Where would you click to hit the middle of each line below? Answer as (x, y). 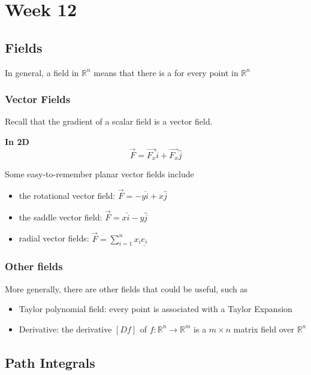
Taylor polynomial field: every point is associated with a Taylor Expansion (155, 309)
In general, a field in (42, 72)
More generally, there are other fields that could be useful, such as (126, 288)
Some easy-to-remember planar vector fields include (99, 174)
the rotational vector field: (67, 196)
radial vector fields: (54, 238)
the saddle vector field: (61, 217)
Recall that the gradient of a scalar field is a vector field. (109, 121)
